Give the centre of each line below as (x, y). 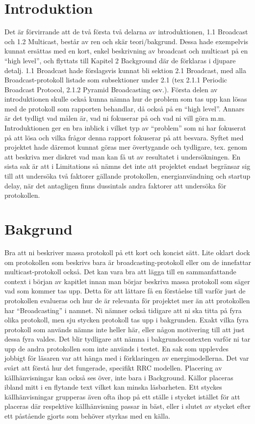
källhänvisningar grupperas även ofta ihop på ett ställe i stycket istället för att (122, 396)
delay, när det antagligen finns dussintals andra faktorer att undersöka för (115, 185)
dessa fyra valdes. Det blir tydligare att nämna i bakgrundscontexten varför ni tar (127, 339)
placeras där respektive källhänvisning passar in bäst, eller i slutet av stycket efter (128, 406)
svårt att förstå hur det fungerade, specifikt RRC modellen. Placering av (113, 368)
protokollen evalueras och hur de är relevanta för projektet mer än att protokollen (127, 300)
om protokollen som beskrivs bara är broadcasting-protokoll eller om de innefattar (128, 262)
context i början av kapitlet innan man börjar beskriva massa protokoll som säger (127, 281)
